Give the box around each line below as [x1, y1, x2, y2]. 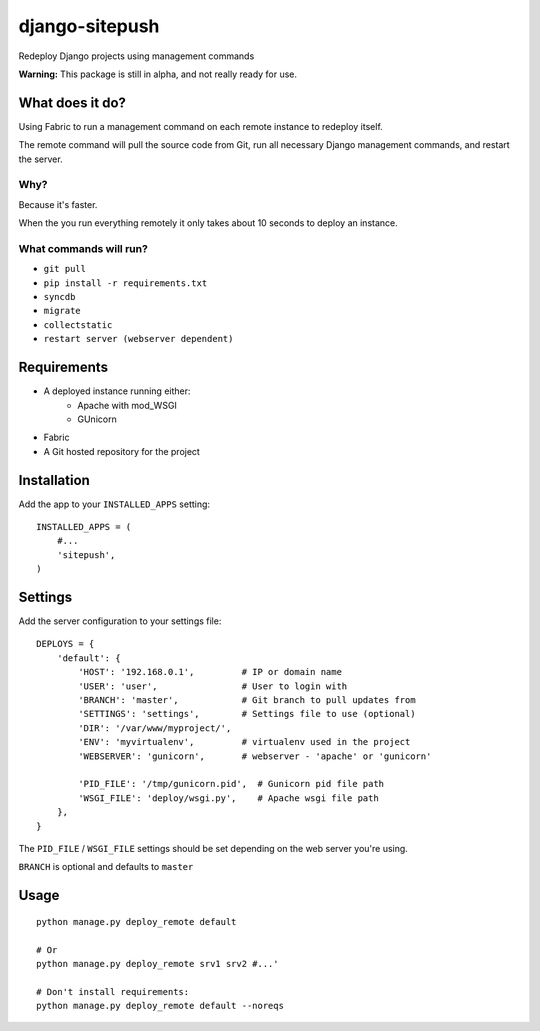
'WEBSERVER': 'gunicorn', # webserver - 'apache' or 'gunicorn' [78, 750, 432, 762]
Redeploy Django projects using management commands [18, 50, 255, 62]
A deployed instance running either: [43, 385, 191, 397]
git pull [43, 263, 87, 275]
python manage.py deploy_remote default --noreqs [36, 1000, 285, 1012]
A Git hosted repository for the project [43, 445, 200, 457]
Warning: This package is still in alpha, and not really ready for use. [18, 68, 298, 80]
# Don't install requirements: [36, 986, 190, 997]
